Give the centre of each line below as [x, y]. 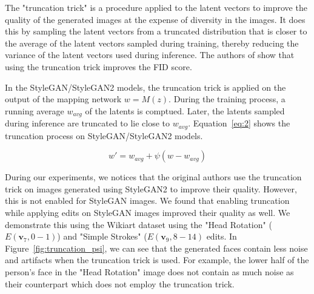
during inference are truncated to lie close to [88, 123]
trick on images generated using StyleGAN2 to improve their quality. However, [151, 188]
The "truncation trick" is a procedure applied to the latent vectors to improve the [156, 7]
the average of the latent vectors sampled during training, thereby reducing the [152, 43]
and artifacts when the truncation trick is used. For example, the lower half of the [157, 260]
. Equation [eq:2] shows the [239, 123]
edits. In [222, 236]
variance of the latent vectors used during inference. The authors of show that [150, 55]
